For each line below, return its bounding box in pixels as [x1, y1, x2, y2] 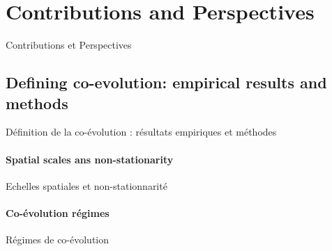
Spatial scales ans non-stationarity [6, 152, 174, 166]
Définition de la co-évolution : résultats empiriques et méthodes [6, 124, 277, 139]
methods [6, 92, 68, 113]
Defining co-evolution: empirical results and [6, 72, 327, 93]
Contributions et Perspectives [6, 38, 132, 52]
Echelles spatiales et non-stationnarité [6, 178, 167, 193]
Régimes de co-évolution [6, 232, 110, 247]
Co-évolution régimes [6, 205, 110, 220]
